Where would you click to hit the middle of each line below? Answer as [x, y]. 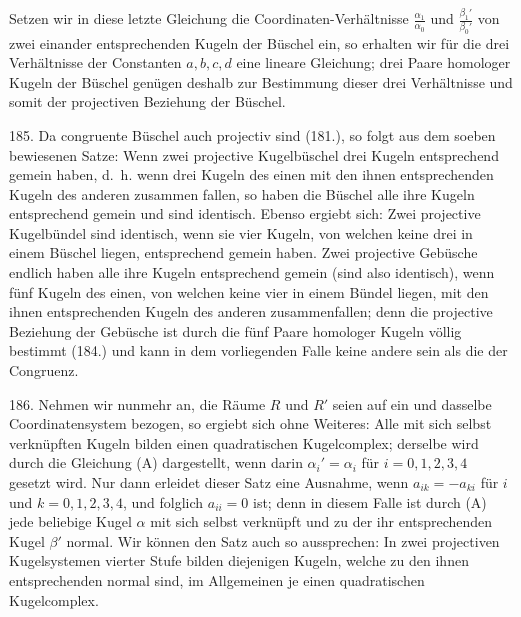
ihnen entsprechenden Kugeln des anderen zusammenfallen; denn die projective [251, 311]
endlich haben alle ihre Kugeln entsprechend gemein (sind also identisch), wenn [252, 272]
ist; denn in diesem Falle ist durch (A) [370, 501]
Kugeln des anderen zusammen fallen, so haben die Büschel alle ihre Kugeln [242, 193]
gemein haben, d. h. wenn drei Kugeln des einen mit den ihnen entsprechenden [251, 174]
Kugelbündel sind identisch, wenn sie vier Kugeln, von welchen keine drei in [241, 232]
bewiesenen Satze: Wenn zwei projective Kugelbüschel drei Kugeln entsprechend [254, 154]
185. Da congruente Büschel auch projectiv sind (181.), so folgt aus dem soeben [252, 134]
